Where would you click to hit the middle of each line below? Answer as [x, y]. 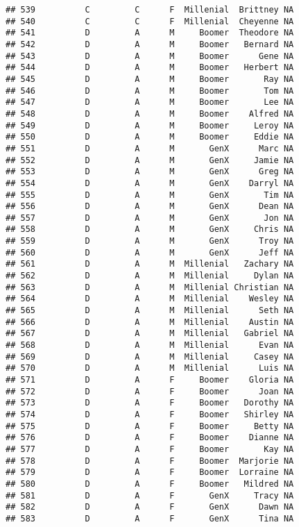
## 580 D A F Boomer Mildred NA [150, 484]
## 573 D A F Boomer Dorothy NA [150, 403]
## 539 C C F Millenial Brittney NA [150, 10]
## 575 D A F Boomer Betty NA [150, 426]
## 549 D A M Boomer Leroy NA [150, 125]
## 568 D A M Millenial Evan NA [150, 345]
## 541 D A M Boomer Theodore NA [150, 33]
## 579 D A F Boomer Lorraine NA [150, 472]
